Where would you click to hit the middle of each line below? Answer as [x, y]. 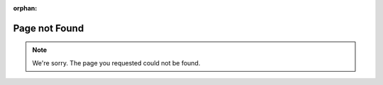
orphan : [25, 8]
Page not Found [49, 28]
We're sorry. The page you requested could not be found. [116, 63]
